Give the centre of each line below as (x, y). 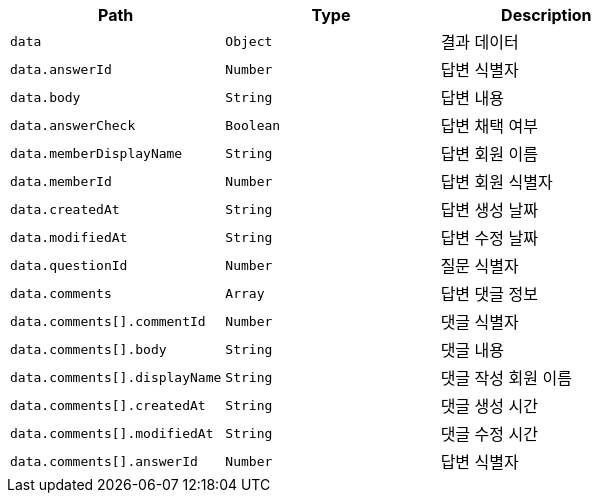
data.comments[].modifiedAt (112, 433)
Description (546, 15)
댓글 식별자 (479, 322)
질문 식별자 (479, 266)
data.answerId (61, 69)
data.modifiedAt (69, 237)
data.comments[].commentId (108, 321)
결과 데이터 (479, 42)
